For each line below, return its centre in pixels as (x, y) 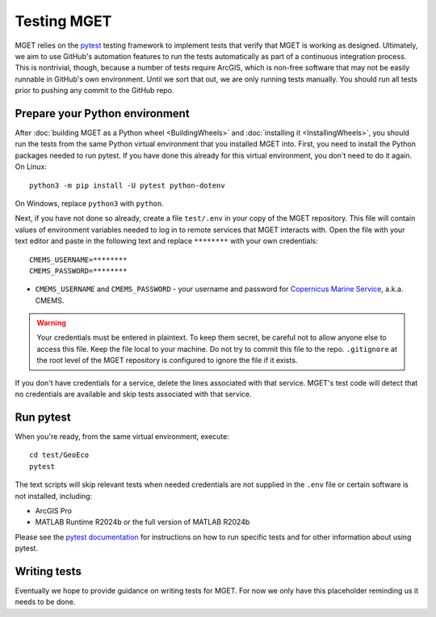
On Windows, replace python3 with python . (90, 203)
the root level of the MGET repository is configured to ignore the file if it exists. (167, 361)
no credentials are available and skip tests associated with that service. (133, 394)
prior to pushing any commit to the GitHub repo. (94, 91)
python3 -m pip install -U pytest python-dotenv (127, 185)
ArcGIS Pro (54, 510)
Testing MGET (63, 21)
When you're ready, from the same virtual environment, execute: (122, 436)
